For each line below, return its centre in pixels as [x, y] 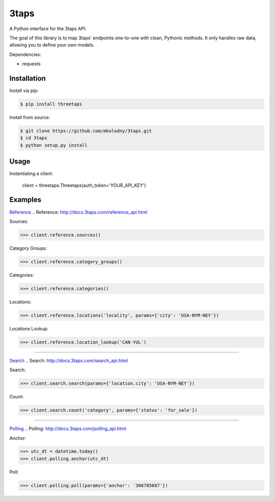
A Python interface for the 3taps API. [48, 29]
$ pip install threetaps [51, 104]
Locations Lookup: [29, 328]
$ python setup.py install [54, 145]
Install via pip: [24, 91]
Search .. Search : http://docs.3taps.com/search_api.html [69, 361]
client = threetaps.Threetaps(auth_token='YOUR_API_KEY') [84, 185]
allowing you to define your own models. [52, 45]
